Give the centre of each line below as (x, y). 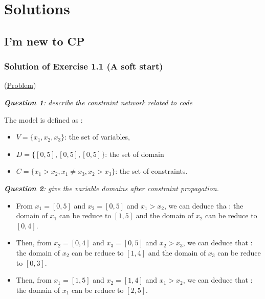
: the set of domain (135, 154)
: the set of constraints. (151, 171)
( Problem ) (20, 85)
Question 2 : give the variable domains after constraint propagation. (112, 188)
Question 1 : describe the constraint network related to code (98, 102)
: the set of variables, (97, 137)
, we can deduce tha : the (204, 205)
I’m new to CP (45, 41)
